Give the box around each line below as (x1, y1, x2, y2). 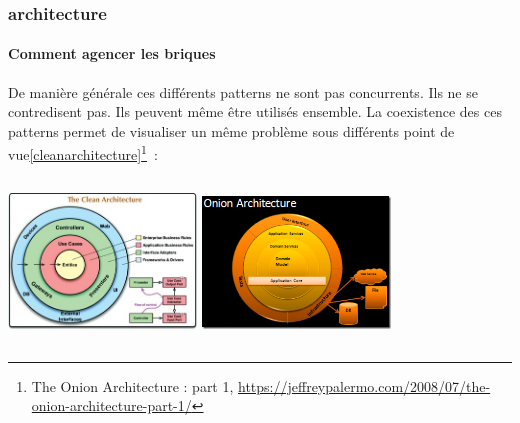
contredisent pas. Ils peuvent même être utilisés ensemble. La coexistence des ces (8, 101, 502, 122)
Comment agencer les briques (8, 43, 216, 64)
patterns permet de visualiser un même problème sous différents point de (8, 120, 455, 141)
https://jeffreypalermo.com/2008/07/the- (238, 375, 491, 396)
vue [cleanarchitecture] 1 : (8, 141, 158, 165)
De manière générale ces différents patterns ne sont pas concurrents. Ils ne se (8, 81, 478, 102)
